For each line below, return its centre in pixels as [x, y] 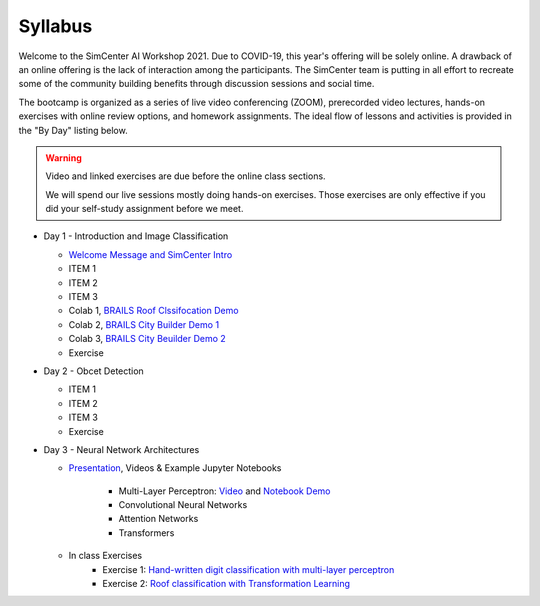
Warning [63, 157]
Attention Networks [158, 519]
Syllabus [55, 26]
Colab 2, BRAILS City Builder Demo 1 [144, 324]
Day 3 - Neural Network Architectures [121, 449]
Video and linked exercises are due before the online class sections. [185, 176]
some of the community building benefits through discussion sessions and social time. [196, 84]
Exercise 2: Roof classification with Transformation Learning [226, 584]
